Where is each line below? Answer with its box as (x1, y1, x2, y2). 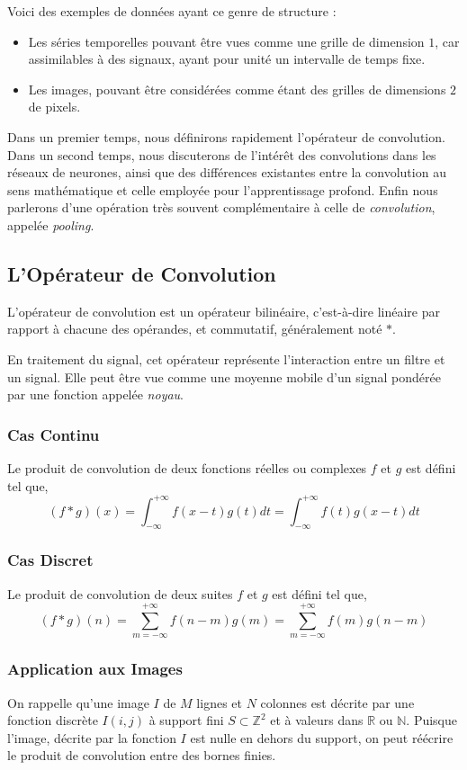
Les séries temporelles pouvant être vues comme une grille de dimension (28, 31, 425, 50)
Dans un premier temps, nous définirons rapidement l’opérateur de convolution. (7, 127, 445, 146)
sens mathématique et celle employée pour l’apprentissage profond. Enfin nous (7, 180, 438, 199)
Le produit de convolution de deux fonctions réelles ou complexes (7, 458, 367, 477)
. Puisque (406, 711, 458, 730)
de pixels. (28, 97, 81, 116)
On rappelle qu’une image (7, 693, 149, 712)
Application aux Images (7, 658, 183, 680)
